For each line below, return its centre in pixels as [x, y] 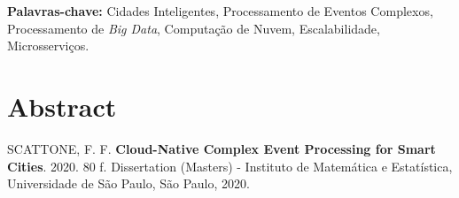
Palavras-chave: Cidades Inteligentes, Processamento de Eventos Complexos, [220, 11]
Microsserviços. [48, 46]
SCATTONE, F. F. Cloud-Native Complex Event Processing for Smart [222, 148]
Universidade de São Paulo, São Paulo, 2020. [128, 183]
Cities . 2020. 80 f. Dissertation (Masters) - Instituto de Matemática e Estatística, [230, 166]
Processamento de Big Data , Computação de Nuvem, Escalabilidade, [194, 28]
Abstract [62, 106]
